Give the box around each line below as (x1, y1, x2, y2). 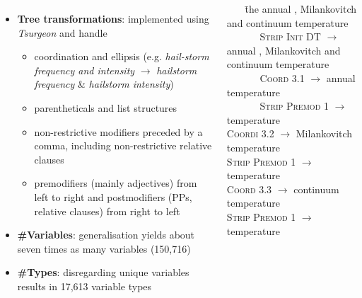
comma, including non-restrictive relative (34, 138, 212, 153)
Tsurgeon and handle (17, 25, 107, 40)
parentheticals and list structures (34, 100, 177, 115)
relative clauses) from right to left (34, 203, 180, 218)
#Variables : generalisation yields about (17, 227, 195, 242)
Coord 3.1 (259, 70, 305, 85)
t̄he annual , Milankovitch (245, 1, 357, 16)
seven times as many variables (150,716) (17, 241, 191, 256)
